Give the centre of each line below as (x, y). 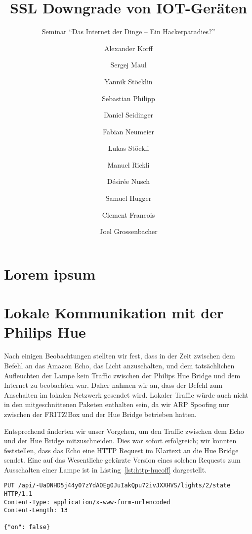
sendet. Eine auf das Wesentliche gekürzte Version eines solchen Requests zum (122, 460)
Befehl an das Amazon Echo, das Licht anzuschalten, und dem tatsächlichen (119, 365)
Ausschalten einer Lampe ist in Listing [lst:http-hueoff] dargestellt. (105, 469)
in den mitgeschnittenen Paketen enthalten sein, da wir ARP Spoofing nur (117, 404)
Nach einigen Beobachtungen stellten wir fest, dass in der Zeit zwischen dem (120, 356)
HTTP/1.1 (18, 494)
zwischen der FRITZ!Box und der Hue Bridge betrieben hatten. (100, 414)
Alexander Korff (128, 48)
